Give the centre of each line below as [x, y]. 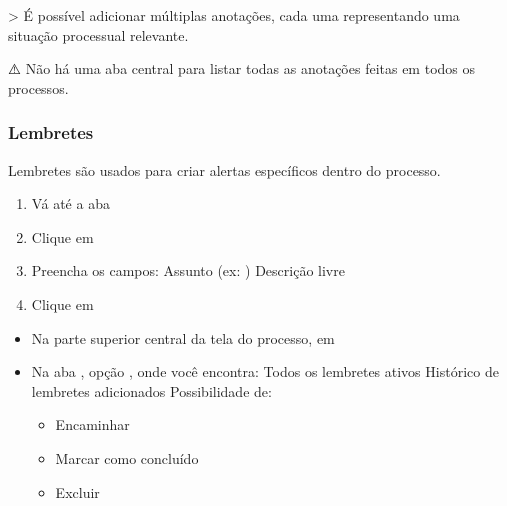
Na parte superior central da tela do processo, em [183, 337]
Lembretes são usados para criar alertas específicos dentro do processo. [224, 169]
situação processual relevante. [98, 34]
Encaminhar [92, 424]
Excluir [77, 491]
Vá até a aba [70, 203]
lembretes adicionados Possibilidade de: [151, 390]
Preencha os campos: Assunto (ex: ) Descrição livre [188, 270]
